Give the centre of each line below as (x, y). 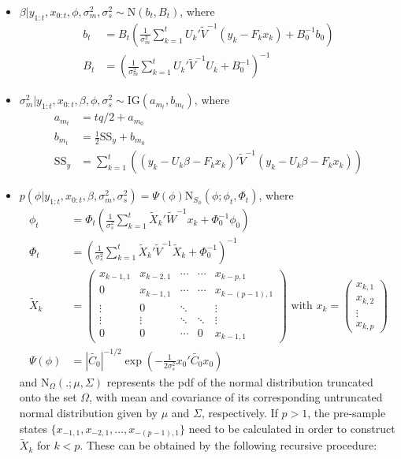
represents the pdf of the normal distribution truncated (240, 381)
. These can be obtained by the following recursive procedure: (228, 445)
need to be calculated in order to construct (292, 428)
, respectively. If (239, 412)
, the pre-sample (347, 412)
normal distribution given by (88, 412)
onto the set (48, 397)
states (33, 428)
